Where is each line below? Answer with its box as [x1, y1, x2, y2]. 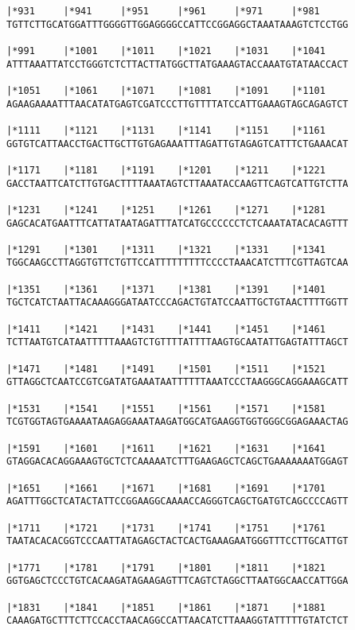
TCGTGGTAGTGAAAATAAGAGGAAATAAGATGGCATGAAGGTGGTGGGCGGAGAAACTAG [6, 416, 349, 428]
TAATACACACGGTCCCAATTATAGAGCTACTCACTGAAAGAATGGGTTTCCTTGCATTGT [6, 535, 349, 547]
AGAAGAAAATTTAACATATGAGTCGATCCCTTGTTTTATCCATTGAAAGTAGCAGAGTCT [6, 98, 349, 110]
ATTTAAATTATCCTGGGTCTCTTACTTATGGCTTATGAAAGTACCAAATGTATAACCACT [6, 58, 349, 70]
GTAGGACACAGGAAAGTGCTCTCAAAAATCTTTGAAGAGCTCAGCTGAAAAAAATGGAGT [6, 456, 349, 468]
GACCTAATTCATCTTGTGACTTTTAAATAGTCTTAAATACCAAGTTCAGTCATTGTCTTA [6, 177, 349, 189]
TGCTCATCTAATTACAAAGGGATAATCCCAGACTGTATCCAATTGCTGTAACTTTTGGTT [6, 297, 349, 309]
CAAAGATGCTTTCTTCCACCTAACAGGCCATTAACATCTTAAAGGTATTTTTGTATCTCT [6, 615, 349, 627]
